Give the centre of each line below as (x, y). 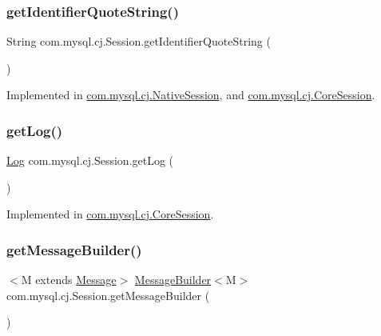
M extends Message (69, 280)
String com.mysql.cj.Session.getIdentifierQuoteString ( (139, 41)
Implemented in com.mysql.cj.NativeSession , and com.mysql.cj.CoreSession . (191, 95)
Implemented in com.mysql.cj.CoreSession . (110, 214)
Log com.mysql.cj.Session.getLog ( (90, 160)
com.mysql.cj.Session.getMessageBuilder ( (108, 295)
